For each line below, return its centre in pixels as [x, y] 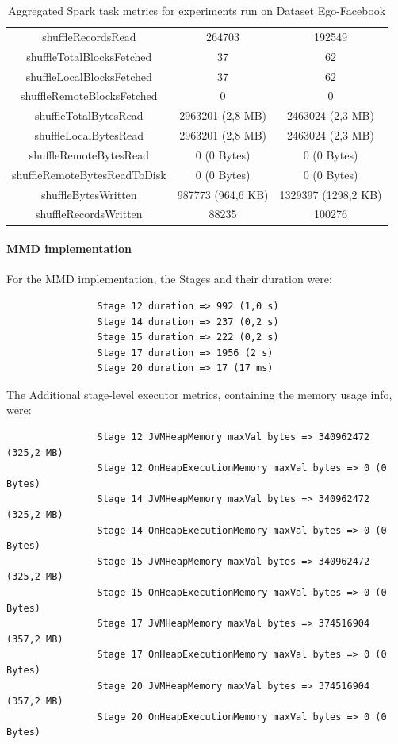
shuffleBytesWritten [89, 194]
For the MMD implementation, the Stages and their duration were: [169, 279]
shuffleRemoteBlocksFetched [89, 96]
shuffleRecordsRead [89, 36]
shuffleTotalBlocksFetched [89, 56]
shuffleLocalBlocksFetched [89, 76]
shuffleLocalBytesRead [89, 135]
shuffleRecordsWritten [89, 214]
